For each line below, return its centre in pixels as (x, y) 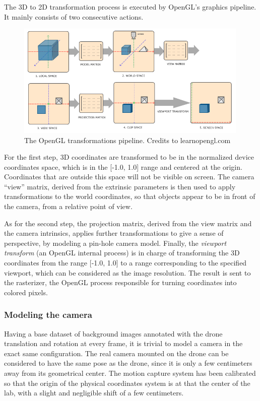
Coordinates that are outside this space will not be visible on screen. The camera (129, 177)
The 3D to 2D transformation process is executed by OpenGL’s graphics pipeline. (130, 7)
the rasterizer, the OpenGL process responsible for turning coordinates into (120, 282)
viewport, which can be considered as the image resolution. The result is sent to (127, 272)
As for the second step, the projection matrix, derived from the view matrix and (128, 223)
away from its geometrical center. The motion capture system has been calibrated (130, 373)
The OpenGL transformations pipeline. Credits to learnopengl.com (127, 140)
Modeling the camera (48, 315)
